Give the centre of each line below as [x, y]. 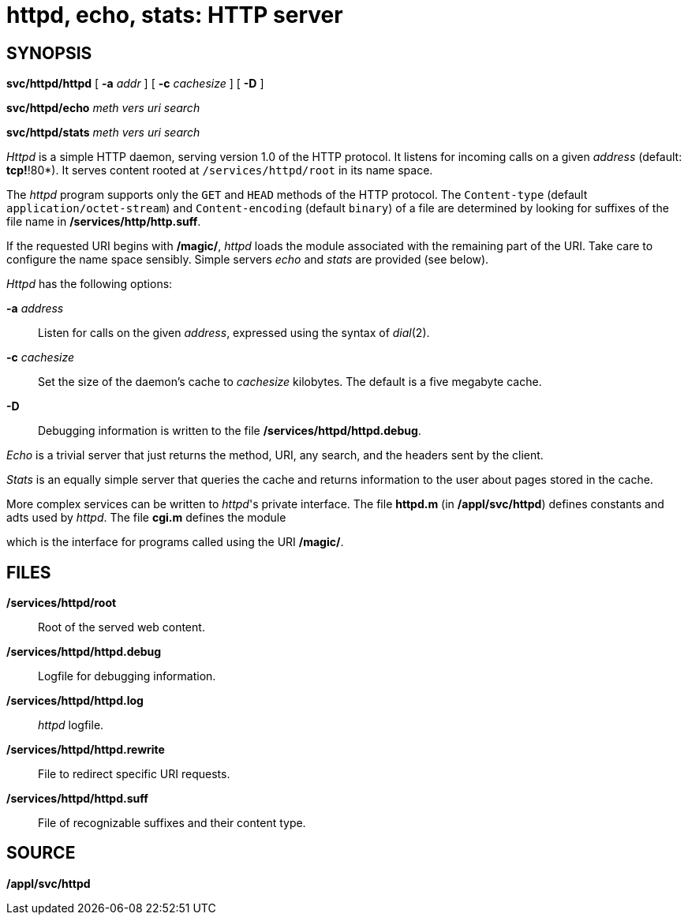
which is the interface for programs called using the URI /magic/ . [175, 542]
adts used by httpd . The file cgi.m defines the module [146, 518]
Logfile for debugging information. [127, 676]
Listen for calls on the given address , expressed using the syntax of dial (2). [234, 333]
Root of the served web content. [122, 627]
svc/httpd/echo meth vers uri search [103, 108]
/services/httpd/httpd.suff [77, 799]
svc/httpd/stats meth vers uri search [103, 133]
